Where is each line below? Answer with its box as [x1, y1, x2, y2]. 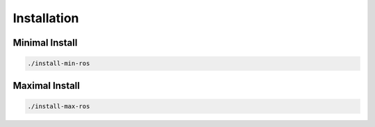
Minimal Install [12, 37, 78, 49]
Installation [12, 10, 79, 26]
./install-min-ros [27, 60, 90, 67]
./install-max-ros [27, 102, 90, 110]
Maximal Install [12, 80, 80, 92]
